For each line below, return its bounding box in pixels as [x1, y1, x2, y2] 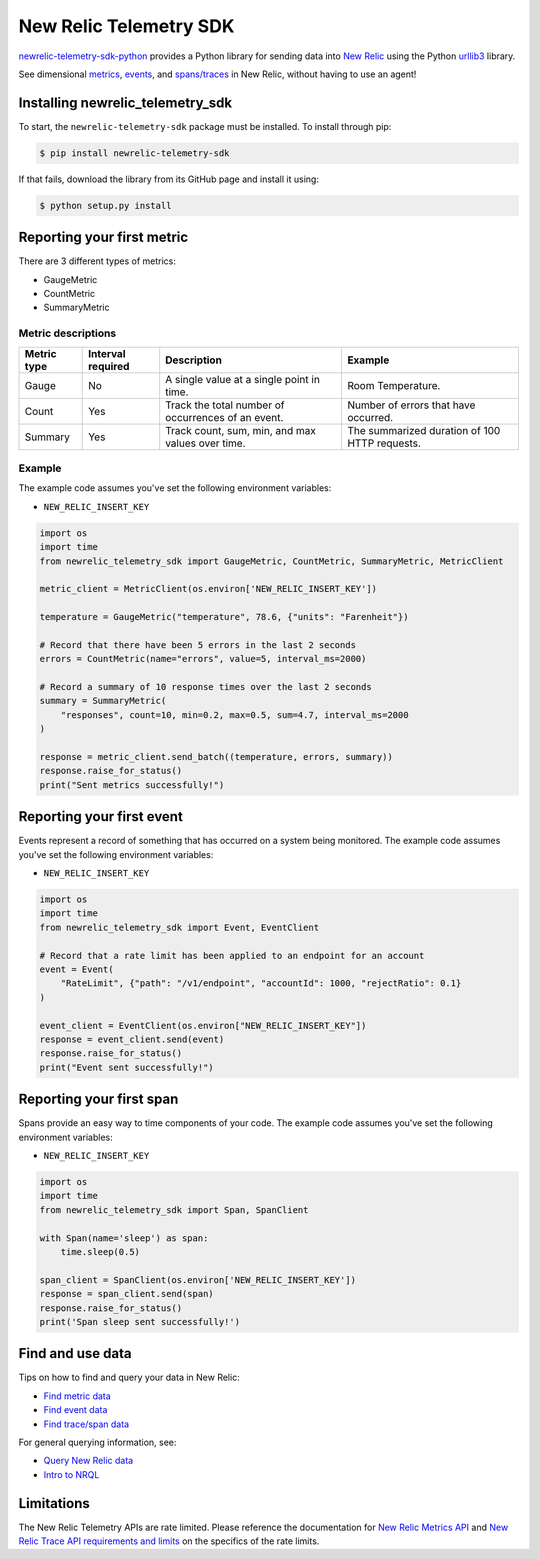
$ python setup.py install [39, 200, 172, 211]
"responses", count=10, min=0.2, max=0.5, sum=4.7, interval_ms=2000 [60, 709, 409, 720]
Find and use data [18, 1345, 132, 1362]
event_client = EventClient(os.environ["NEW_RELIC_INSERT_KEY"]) [39, 1020, 367, 1031]
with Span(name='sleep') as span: [39, 1232, 209, 1244]
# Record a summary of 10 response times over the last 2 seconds [39, 681, 372, 693]
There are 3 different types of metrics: [18, 255, 177, 267]
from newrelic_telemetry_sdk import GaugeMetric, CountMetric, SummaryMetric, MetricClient [39, 555, 504, 567]
